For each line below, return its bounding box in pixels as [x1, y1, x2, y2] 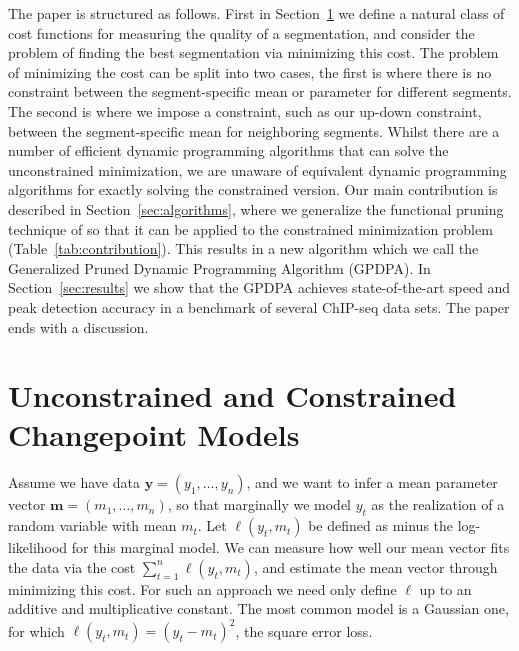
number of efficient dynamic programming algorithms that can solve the [8, 140, 449, 161]
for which [8, 620, 65, 641]
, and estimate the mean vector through [253, 556, 498, 577]
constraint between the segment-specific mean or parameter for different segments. [8, 81, 512, 102]
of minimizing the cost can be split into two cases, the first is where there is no [8, 61, 492, 82]
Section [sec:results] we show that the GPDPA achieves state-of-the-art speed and [8, 277, 511, 298]
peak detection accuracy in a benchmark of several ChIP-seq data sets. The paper [8, 296, 510, 317]
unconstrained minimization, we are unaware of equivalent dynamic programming [8, 159, 507, 180]
